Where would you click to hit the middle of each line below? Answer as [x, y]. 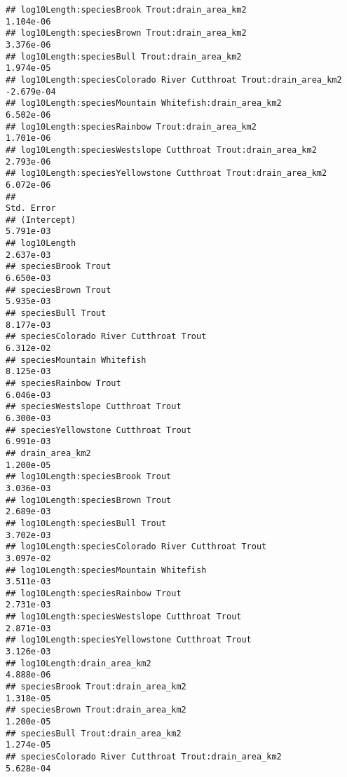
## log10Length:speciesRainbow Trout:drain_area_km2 [131, 126]
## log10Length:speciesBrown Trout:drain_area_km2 [126, 33]
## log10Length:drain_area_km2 [79, 663]
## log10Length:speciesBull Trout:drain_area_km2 [124, 56]
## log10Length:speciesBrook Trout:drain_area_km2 [126, 10]
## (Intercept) [41, 220]
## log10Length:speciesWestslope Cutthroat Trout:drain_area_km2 [161, 150]
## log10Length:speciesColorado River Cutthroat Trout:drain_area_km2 [174, 80]
